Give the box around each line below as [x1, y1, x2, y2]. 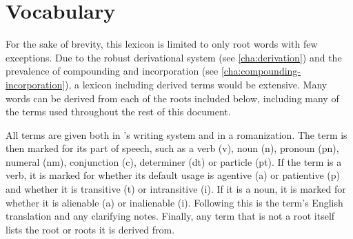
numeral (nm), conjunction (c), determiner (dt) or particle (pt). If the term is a [6, 154, 342, 169]
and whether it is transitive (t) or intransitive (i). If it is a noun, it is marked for [6, 182, 346, 196]
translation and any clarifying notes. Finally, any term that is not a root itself [6, 209, 335, 223]
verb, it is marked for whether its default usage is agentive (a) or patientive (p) [6, 168, 341, 182]
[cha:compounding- [221, 64, 301, 78]
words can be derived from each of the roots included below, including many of [6, 90, 339, 105]
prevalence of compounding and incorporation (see [6, 64, 219, 78]
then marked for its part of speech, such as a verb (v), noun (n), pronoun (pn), [6, 141, 339, 155]
